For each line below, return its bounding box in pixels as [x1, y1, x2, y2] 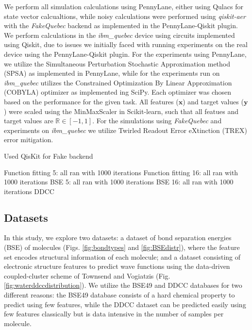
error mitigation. [4, 134, 53, 145]
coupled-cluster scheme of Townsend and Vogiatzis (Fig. [4, 270, 170, 280]
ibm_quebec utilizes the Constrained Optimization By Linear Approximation [4, 77, 232, 87]
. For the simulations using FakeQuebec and [92, 115, 222, 126]
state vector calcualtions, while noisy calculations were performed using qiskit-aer [4, 11, 246, 21]
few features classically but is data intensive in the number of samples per [4, 309, 224, 319]
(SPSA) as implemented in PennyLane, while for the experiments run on [4, 68, 220, 78]
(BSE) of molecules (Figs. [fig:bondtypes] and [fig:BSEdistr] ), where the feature [4, 242, 240, 252]
